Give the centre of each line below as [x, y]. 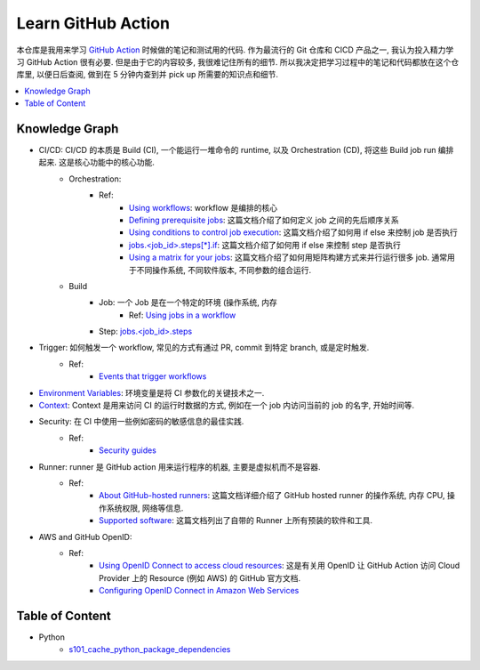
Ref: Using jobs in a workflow [183, 315]
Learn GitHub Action [93, 23]
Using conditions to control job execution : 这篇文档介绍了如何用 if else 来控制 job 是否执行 [293, 232]
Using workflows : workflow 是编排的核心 [204, 207]
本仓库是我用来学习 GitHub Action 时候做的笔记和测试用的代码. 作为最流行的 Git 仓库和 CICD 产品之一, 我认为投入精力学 [235, 50]
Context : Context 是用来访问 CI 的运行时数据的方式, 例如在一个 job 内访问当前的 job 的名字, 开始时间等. [227, 406]
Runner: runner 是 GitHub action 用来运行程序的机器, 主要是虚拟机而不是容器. [180, 466]
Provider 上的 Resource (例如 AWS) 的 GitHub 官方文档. [200, 577]
